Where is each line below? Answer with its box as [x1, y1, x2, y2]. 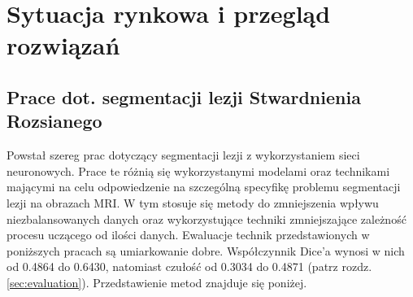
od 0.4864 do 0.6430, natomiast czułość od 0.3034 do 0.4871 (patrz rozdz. [7, 258, 372, 275]
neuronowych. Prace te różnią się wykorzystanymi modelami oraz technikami [7, 162, 390, 179]
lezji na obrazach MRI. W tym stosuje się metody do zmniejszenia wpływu [7, 194, 379, 211]
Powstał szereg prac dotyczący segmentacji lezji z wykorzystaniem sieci [7, 146, 360, 164]
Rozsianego [7, 108, 102, 133]
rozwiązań [7, 28, 120, 62]
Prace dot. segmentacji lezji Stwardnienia [7, 84, 361, 109]
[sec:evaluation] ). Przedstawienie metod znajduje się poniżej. [7, 273, 307, 290]
